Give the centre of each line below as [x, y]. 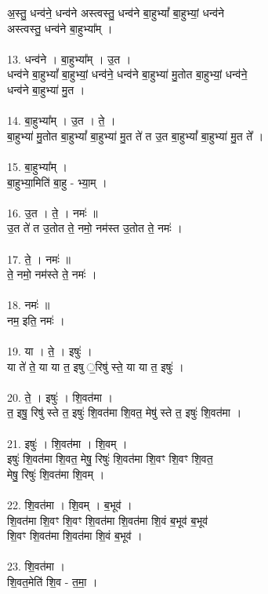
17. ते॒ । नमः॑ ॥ [39, 259]
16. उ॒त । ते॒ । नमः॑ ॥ [53, 212]
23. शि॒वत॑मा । [36, 566]
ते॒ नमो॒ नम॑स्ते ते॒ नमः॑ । [52, 274]
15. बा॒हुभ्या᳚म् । [38, 166]
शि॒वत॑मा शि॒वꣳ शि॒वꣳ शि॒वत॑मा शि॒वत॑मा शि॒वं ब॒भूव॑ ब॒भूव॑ [108, 520]
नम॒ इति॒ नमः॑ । [36, 320]
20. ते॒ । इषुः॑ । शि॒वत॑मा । [60, 397]
